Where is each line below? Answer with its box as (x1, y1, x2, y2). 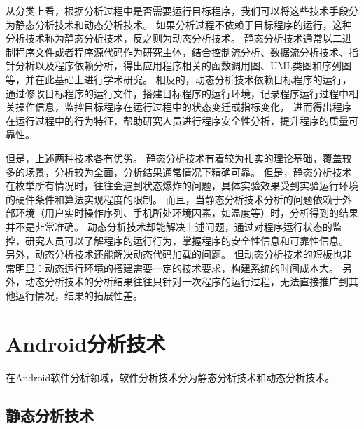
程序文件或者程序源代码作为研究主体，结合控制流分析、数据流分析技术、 (15, 44, 349, 59)
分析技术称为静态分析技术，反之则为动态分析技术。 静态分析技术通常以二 (6, 31, 342, 46)
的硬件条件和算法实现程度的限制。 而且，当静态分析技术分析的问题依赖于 (6, 191, 342, 206)
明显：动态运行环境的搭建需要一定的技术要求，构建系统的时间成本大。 (15, 260, 339, 275)
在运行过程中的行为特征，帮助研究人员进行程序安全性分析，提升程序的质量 (6, 113, 349, 128)
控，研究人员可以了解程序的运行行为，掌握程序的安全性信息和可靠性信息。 (6, 233, 349, 247)
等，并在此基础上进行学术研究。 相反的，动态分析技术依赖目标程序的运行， (6, 71, 352, 86)
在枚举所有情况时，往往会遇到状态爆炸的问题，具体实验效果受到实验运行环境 (6, 178, 358, 193)
